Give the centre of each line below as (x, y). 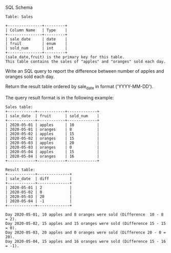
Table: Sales (19, 17)
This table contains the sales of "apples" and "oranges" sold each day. (86, 61)
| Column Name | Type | (36, 30)
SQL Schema (19, 7)
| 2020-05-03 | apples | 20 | (52, 143)
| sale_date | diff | (39, 179)
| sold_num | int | (36, 48)
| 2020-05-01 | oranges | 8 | (52, 129)
